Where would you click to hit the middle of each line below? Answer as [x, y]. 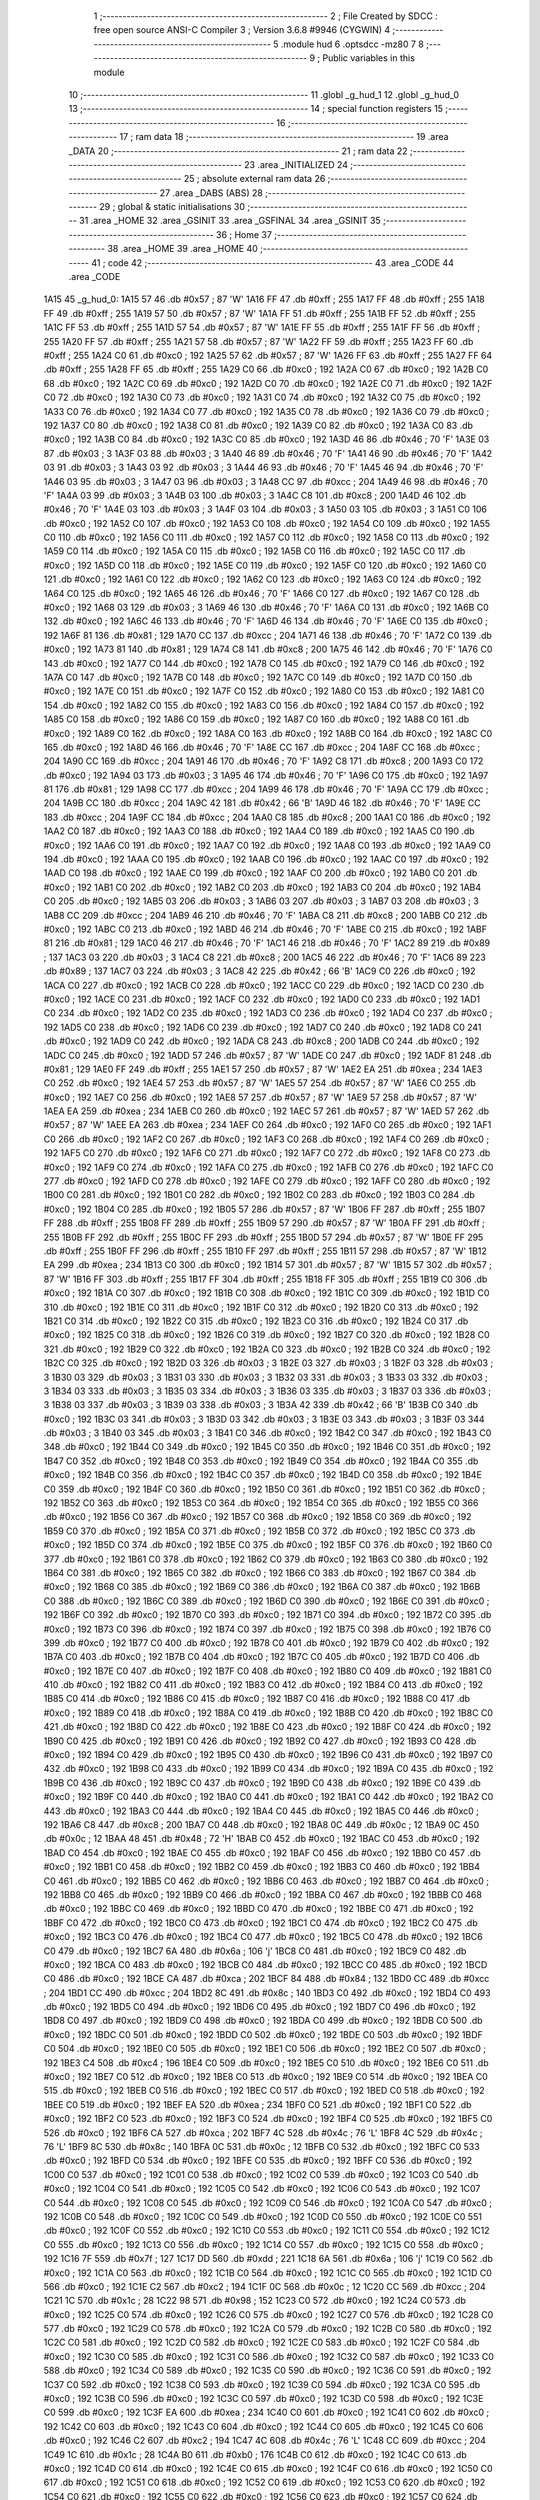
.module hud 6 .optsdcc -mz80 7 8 [352, 44]
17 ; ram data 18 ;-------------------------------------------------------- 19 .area [284, 137]
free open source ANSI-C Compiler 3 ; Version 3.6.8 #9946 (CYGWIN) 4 [242, 30]
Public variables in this [368, 58]
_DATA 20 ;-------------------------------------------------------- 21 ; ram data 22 [238, 151]
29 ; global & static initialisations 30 [172, 207]
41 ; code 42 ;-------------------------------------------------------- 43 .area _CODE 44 [273, 262]
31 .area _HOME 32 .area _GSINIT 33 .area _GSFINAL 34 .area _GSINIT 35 [230, 221]
